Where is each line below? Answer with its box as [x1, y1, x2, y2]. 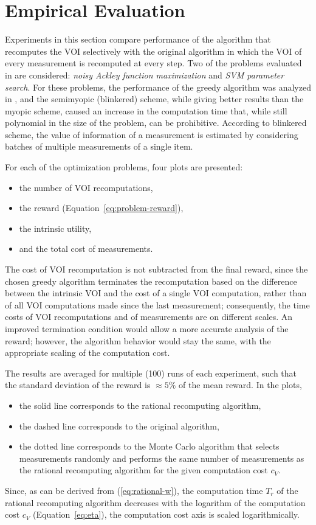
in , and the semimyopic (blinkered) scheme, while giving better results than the [5, 92, 304, 105]
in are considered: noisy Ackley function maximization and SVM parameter [5, 68, 284, 81]
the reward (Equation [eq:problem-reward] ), [19, 201, 184, 214]
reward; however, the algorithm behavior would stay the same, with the [5, 334, 271, 347]
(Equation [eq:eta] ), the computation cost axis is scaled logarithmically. [33, 508, 300, 521]
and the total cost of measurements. [19, 242, 153, 255]
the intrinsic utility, [19, 221, 92, 234]
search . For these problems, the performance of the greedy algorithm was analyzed [5, 80, 311, 93]
